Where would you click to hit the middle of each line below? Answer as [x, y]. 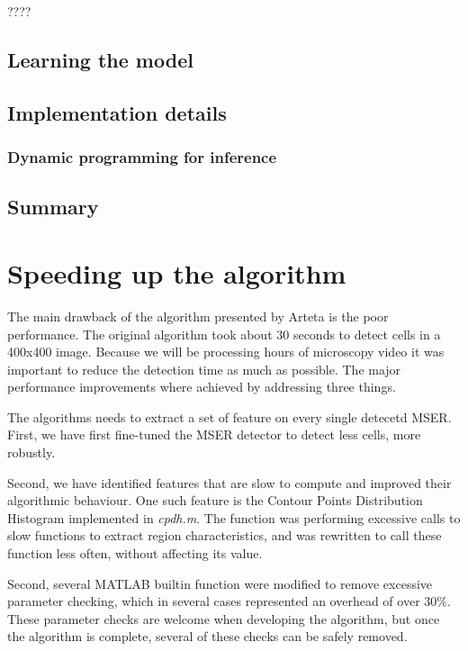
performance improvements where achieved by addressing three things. [202, 387]
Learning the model [100, 59]
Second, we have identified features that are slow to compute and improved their [229, 482]
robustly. [31, 452]
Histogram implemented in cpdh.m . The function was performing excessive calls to [234, 517]
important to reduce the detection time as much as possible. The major [204, 369]
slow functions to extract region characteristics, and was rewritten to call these [225, 535]
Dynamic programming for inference [142, 157]
